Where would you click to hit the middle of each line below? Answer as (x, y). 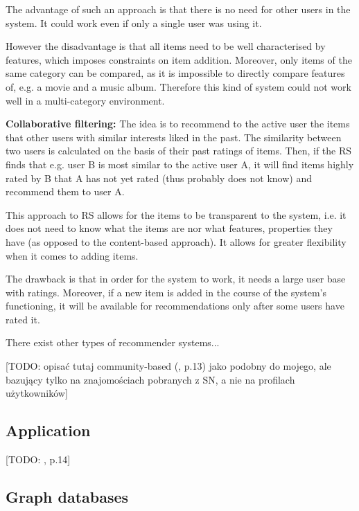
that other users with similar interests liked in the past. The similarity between (174, 137)
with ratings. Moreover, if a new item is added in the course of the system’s (166, 292)
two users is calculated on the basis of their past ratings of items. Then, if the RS (179, 151)
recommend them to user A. (65, 191)
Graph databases (67, 497)
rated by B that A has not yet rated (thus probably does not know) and (159, 178)
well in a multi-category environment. (85, 100)
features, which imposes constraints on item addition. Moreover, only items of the (179, 59)
